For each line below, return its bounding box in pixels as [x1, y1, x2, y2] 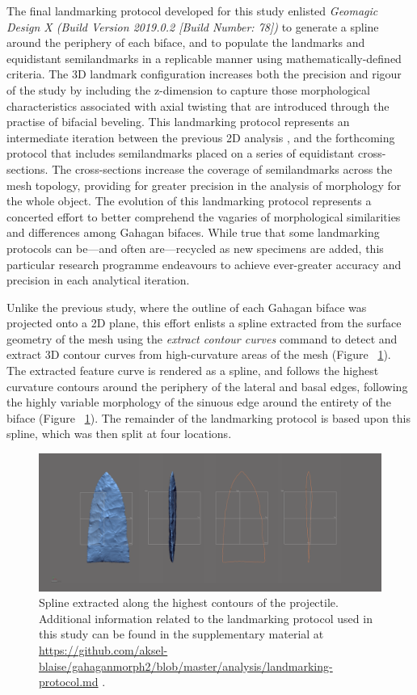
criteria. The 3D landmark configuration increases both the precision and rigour [6, 65, 402, 82]
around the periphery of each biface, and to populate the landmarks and [6, 34, 365, 51]
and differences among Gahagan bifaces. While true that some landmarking [6, 224, 380, 241]
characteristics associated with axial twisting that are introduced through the [6, 97, 390, 114]
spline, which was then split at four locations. [6, 425, 232, 442]
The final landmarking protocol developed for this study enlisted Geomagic [6, 2, 378, 19]
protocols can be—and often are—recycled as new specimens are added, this [6, 239, 384, 256]
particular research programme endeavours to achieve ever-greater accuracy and [6, 255, 402, 272]
